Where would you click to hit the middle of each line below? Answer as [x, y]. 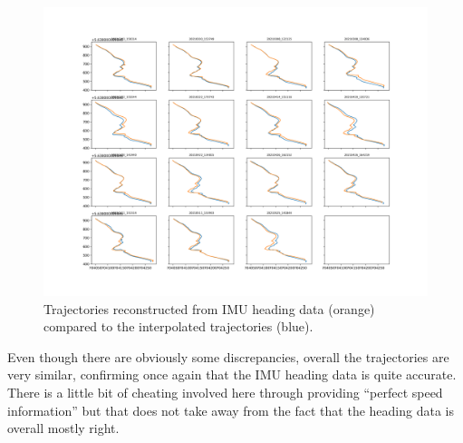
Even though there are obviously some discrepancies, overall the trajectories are [228, 356]
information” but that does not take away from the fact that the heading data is [231, 410]
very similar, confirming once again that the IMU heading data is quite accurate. [232, 374]
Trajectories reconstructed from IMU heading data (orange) [209, 308]
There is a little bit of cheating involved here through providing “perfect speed [225, 392]
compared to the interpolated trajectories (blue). [178, 326]
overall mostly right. [63, 428]
